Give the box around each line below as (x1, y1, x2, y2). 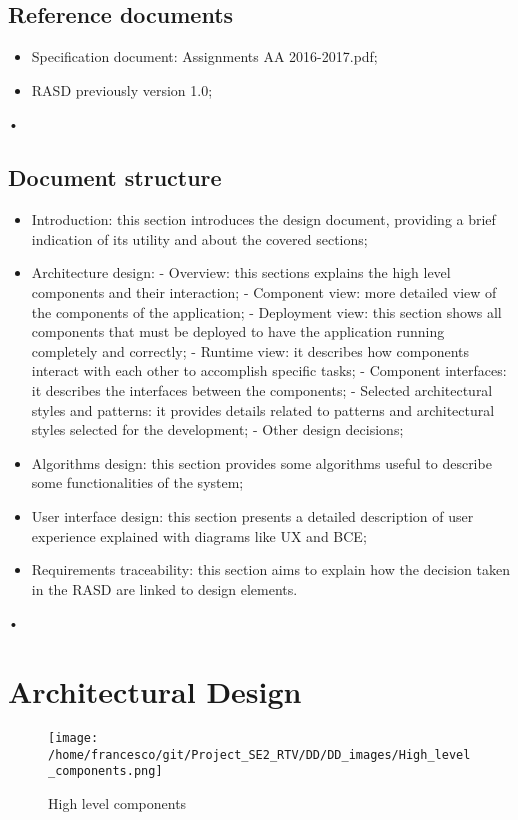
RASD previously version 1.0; (31, 79, 213, 100)
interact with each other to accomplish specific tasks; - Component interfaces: (31, 360, 507, 381)
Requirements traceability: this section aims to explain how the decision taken (31, 559, 510, 580)
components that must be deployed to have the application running (31, 321, 445, 342)
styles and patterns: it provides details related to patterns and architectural (31, 399, 495, 420)
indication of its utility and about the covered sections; (31, 228, 368, 249)
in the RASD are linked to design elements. (31, 578, 298, 599)
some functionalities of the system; (31, 472, 244, 493)
